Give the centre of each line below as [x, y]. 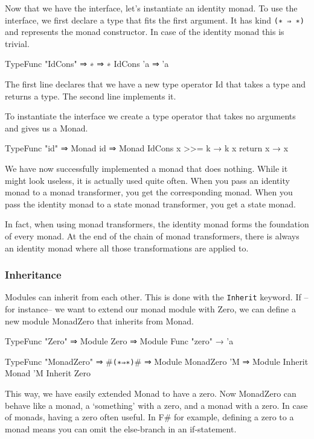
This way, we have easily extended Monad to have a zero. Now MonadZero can [151, 393]
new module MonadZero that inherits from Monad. [99, 321]
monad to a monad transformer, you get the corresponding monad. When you [149, 192]
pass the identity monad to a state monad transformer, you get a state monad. [150, 204]
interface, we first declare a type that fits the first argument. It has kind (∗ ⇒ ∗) [155, 20]
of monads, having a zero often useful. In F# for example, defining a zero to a [149, 417]
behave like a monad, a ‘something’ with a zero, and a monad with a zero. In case [156, 405]
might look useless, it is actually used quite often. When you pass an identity [147, 180]
